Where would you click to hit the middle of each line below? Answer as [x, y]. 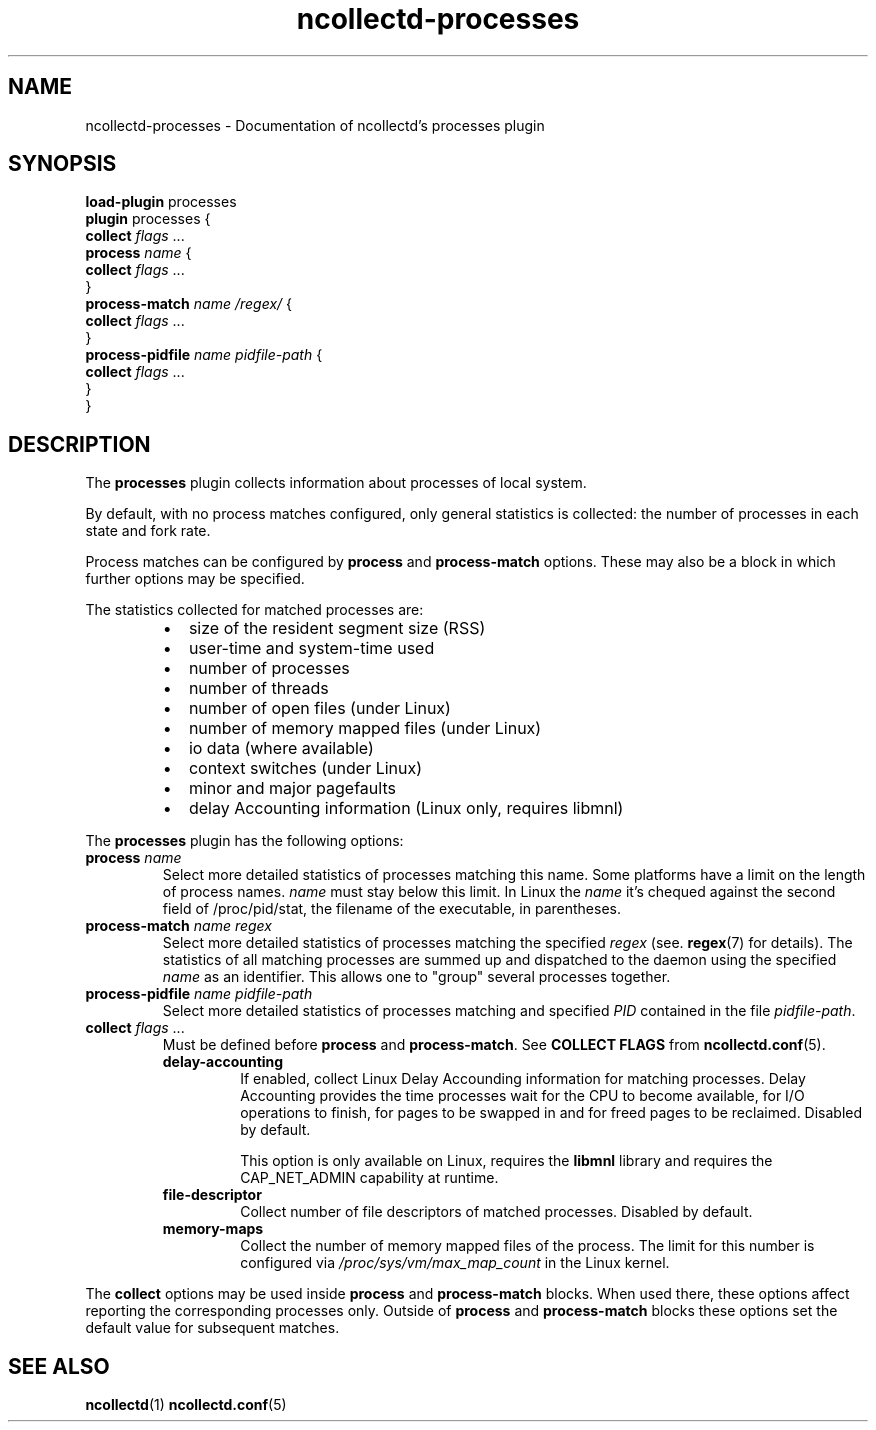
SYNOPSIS [62, 164]
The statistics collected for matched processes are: [254, 610]
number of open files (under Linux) [319, 708]
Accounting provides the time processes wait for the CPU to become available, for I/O [522, 1096]
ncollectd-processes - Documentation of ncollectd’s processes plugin [315, 125]
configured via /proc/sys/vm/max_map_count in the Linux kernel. [455, 1263]
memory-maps [213, 1229]
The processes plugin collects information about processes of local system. [336, 483]
